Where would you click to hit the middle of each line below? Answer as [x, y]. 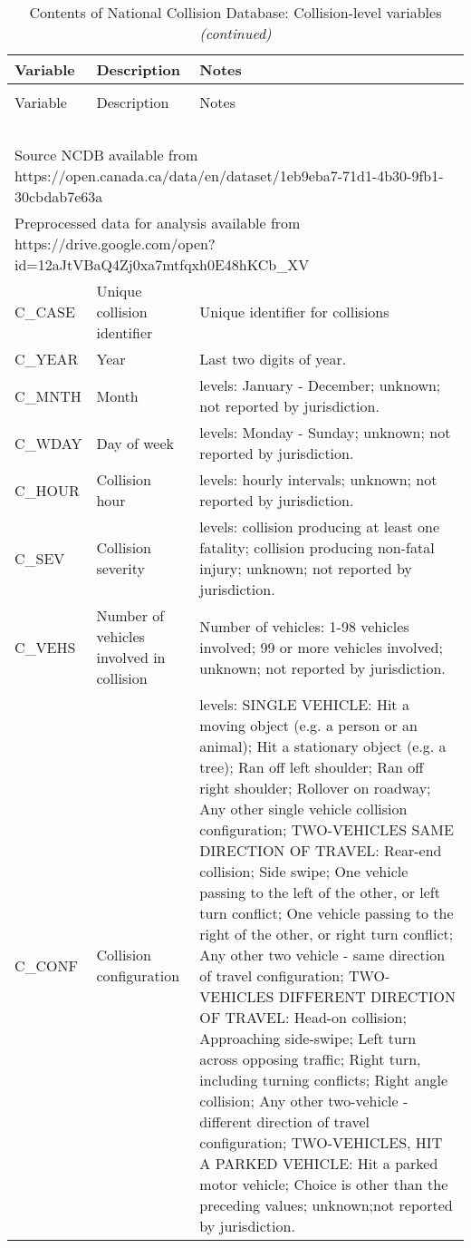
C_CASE [45, 312]
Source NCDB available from [106, 155]
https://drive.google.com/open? [115, 244]
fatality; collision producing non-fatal [317, 547]
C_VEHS [45, 647]
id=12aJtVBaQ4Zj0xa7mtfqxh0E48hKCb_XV [162, 264]
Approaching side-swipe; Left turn [308, 1038]
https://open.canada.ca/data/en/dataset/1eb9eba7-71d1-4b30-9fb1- [229, 175]
